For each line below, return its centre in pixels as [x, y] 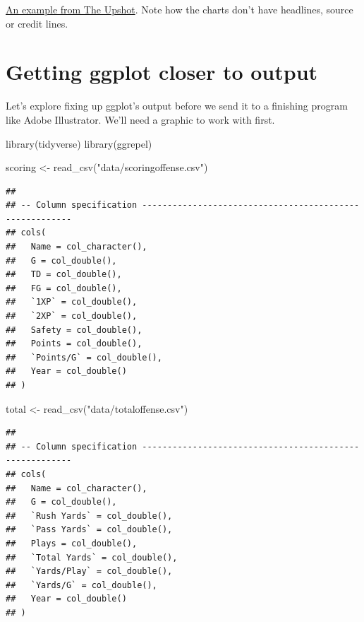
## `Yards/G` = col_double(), [81, 585]
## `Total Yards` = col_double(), [92, 557]
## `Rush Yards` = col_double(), [89, 516]
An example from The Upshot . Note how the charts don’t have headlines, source [180, 9]
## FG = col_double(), [64, 288]
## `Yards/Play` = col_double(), [89, 571]
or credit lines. [37, 23]
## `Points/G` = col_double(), [84, 357]
